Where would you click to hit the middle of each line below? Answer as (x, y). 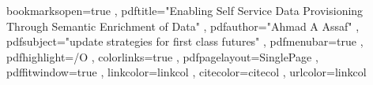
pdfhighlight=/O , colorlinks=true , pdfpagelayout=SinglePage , (162, 56)
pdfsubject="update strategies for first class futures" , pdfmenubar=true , (185, 41)
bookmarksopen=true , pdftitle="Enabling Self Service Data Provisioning (185, 10)
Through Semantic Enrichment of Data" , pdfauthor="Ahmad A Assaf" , (183, 26)
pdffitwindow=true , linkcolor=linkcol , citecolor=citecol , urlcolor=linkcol (186, 72)
